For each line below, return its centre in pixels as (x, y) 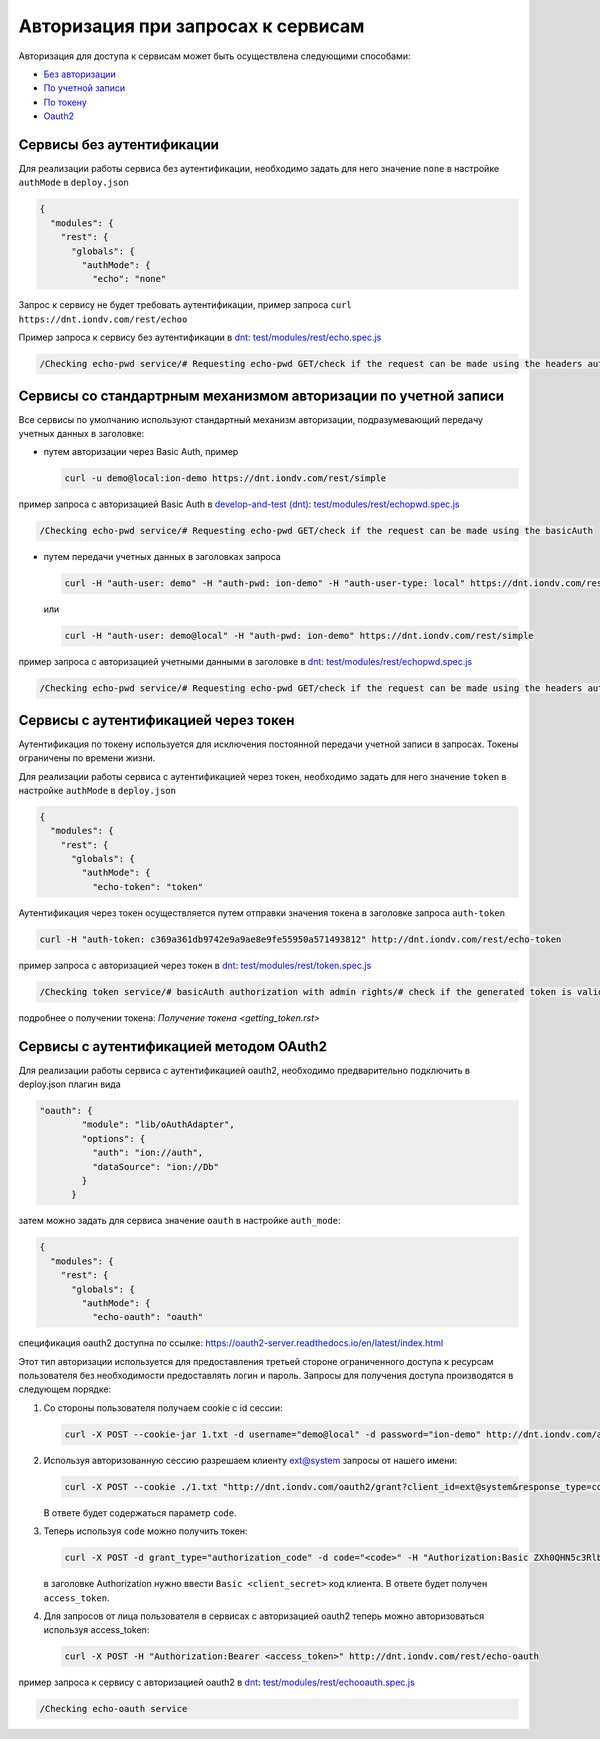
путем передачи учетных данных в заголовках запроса (162, 557)
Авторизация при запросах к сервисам (191, 26)
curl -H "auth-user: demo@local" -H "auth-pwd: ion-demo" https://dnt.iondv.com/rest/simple (299, 636)
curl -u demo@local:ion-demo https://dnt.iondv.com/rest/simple (225, 478)
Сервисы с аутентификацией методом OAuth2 (172, 1046)
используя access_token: (96, 1630)
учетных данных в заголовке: (81, 433)
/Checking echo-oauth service (113, 1709)
